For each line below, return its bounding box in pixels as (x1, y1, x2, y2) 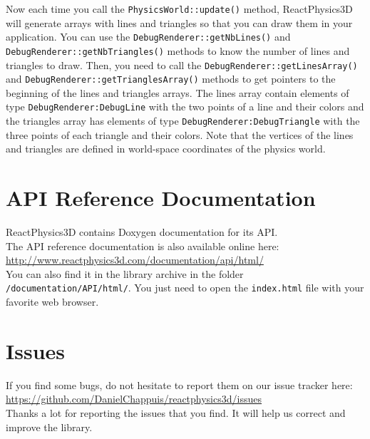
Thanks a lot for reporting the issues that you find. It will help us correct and (6, 406, 346, 420)
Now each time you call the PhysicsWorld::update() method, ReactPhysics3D (6, 1, 353, 16)
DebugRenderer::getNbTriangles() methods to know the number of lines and (6, 43, 350, 58)
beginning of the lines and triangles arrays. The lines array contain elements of (6, 85, 349, 100)
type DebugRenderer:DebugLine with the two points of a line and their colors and (6, 99, 364, 114)
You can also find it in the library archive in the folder (6, 266, 244, 281)
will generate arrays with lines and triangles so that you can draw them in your (6, 15, 353, 30)
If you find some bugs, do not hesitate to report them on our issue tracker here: (6, 377, 353, 392)
